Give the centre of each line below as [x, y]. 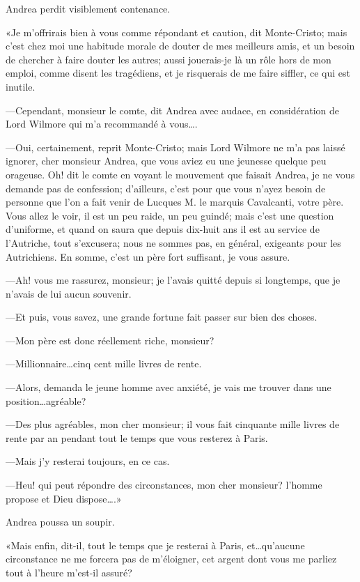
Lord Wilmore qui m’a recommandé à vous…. [102, 124]
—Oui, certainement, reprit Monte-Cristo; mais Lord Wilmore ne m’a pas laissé [175, 147]
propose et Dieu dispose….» [64, 498]
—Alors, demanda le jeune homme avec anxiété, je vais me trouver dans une [169, 387]
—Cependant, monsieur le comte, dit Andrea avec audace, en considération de [172, 110]
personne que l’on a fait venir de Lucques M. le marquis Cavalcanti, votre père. [175, 202]
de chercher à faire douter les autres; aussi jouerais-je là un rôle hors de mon [169, 59]
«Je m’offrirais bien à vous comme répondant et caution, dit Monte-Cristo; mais [177, 32]
